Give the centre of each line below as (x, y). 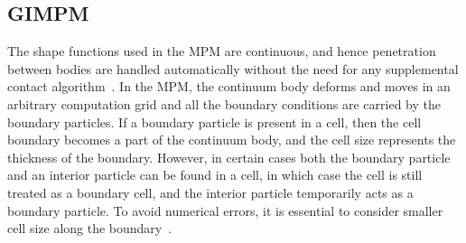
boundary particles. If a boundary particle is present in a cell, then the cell (214, 121)
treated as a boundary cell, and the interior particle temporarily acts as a (210, 192)
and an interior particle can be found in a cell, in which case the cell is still (215, 175)
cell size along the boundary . (90, 228)
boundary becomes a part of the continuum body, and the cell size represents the (232, 140)
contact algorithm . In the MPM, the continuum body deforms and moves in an (229, 86)
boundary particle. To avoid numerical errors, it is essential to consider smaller (225, 210)
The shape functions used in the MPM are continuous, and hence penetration (222, 51)
